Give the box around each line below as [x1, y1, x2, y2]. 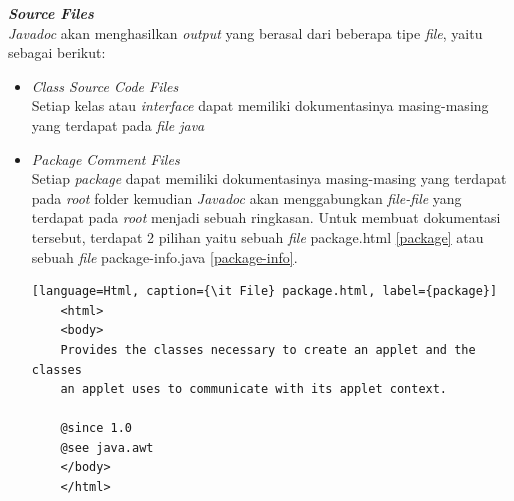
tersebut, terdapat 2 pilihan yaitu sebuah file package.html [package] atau [31, 226, 484, 247]
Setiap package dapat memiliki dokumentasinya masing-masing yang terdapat [31, 168, 507, 189]
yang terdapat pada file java [31, 114, 205, 135]
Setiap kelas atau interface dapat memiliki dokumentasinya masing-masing [31, 95, 489, 116]
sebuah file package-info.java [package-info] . [31, 246, 298, 267]
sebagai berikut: [8, 42, 106, 63]
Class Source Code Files [31, 75, 179, 96]
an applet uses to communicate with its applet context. [60, 382, 448, 397]
